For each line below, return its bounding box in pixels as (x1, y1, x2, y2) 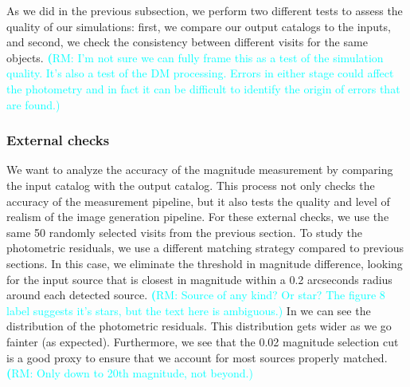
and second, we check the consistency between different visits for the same (6, 34, 368, 50)
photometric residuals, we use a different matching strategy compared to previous (6, 239, 404, 256)
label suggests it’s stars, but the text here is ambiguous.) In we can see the (6, 302, 371, 318)
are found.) (6, 96, 61, 113)
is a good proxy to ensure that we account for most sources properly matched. (6, 349, 388, 365)
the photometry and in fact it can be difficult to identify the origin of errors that (6, 80, 400, 97)
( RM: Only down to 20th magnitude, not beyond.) (6, 365, 253, 381)
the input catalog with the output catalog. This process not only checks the (6, 176, 375, 193)
